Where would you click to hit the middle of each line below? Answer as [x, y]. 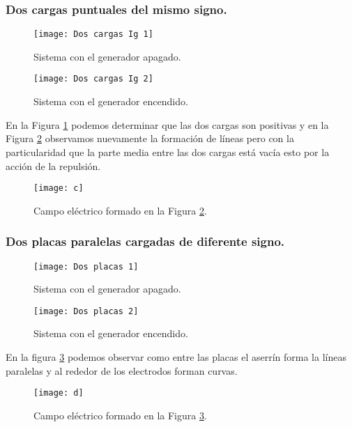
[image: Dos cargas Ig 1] [93, 34]
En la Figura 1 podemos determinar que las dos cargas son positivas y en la [167, 124]
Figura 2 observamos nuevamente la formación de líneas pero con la [150, 138]
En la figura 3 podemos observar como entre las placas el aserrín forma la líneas [176, 357]
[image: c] [59, 188]
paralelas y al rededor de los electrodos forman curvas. [122, 370]
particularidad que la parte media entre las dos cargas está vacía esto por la [168, 152]
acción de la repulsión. [53, 165]
